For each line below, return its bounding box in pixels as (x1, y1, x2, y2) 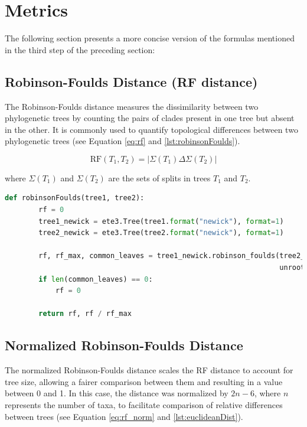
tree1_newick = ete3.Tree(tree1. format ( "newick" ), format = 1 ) (38, 217, 284, 226)
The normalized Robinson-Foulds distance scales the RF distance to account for (5, 364, 293, 376)
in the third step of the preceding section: (5, 43, 155, 56)
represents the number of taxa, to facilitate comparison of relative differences (5, 399, 283, 410)
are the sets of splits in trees (108, 171, 211, 184)
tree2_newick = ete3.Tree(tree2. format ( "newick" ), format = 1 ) (38, 229, 284, 237)
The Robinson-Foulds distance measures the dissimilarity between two (5, 100, 259, 112)
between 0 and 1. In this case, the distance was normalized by (5, 387, 228, 399)
